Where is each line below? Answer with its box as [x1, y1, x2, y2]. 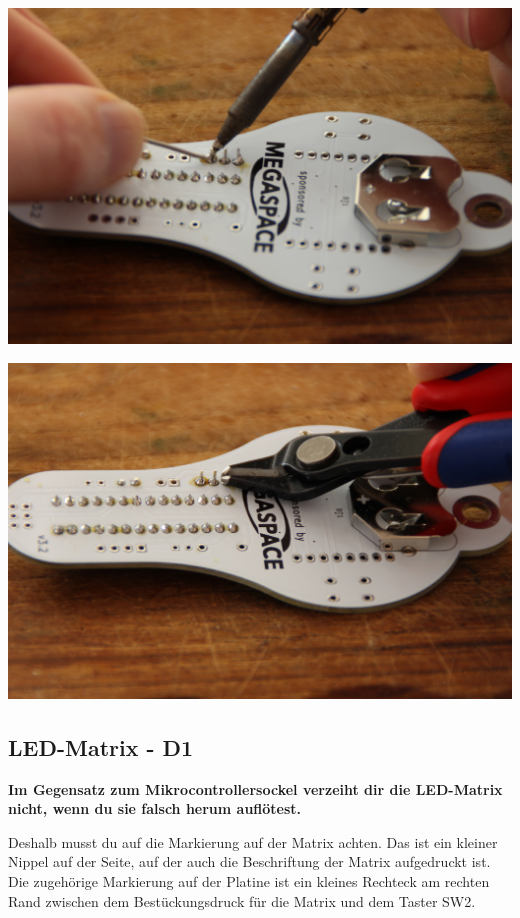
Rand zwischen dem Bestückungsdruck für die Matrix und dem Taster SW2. [8, 890, 476, 911]
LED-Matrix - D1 [8, 731, 194, 762]
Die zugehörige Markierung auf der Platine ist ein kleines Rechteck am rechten [8, 871, 490, 892]
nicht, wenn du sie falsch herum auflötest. [8, 798, 302, 819]
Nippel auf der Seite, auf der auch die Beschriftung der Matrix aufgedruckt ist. [8, 851, 491, 872]
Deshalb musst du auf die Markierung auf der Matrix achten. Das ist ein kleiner [8, 831, 498, 852]
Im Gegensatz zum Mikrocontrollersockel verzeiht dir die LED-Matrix [8, 778, 503, 799]
